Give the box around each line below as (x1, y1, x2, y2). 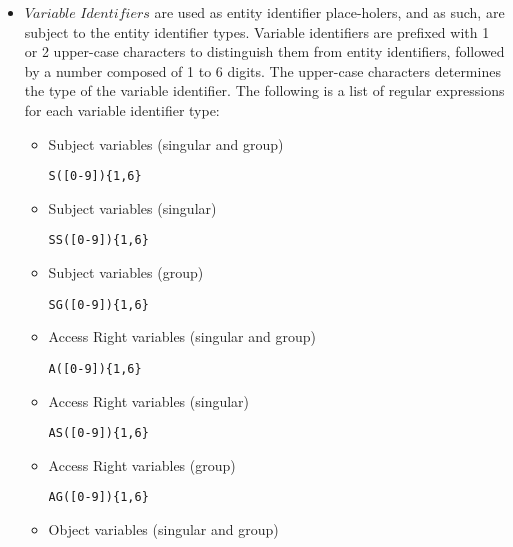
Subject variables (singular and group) (48, 133, 284, 154)
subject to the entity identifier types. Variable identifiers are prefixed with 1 (24, 21, 490, 42)
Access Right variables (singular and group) (48, 326, 316, 347)
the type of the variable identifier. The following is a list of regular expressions (24, 80, 505, 101)
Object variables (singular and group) (48, 519, 279, 540)
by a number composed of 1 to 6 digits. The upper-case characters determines (24, 60, 501, 81)
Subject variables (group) (48, 262, 204, 283)
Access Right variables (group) (48, 454, 236, 475)
